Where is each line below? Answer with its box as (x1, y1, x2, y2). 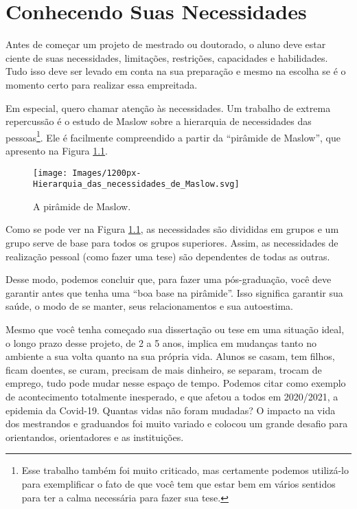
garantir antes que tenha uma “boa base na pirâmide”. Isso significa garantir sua (5, 285, 343, 299)
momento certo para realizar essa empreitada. (5, 77, 198, 91)
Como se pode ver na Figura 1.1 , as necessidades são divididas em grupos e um (5, 222, 339, 236)
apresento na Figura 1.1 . (5, 143, 108, 157)
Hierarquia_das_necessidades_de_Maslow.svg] (33, 179, 240, 190)
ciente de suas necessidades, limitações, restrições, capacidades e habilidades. (5, 50, 328, 65)
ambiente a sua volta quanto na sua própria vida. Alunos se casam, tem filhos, (5, 349, 335, 363)
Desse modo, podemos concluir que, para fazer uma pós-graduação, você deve (5, 272, 332, 286)
